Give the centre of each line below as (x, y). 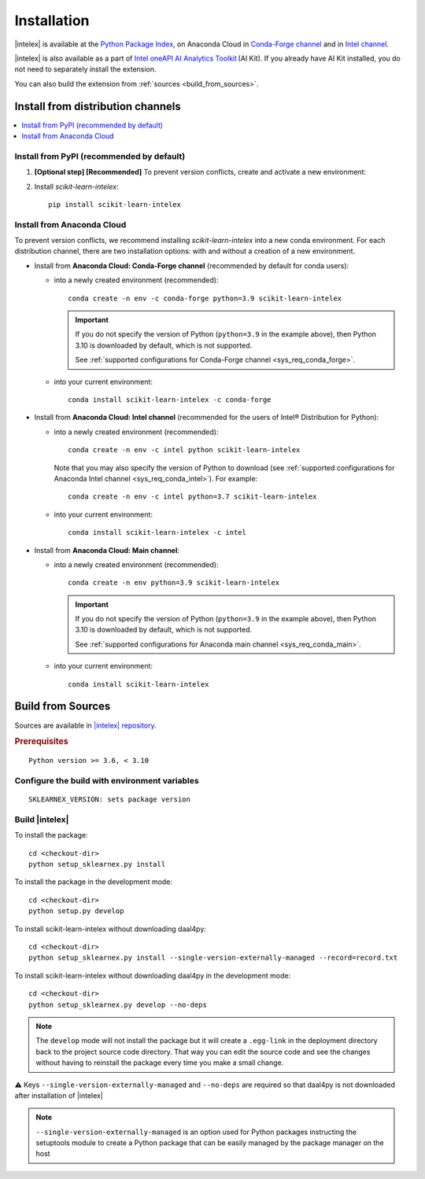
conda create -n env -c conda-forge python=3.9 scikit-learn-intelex (205, 298)
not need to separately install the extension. (85, 69)
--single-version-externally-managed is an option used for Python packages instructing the (196, 1132)
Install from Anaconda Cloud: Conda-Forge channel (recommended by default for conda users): (192, 265)
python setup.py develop (76, 911)
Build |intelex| (42, 820)
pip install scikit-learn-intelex (115, 204)
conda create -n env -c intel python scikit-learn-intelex (184, 450)
